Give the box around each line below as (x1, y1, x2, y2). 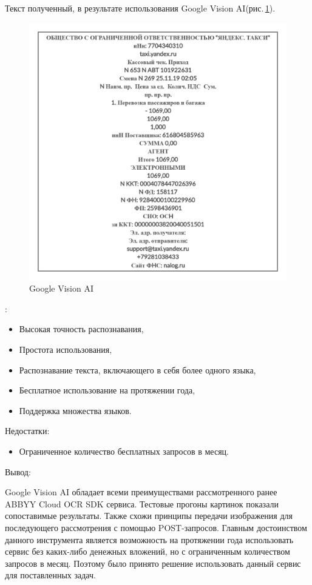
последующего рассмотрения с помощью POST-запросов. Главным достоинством (5, 521, 307, 533)
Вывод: (5, 465, 31, 478)
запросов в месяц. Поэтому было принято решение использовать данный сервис (5, 557, 301, 569)
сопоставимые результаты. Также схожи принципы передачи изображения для (5, 509, 293, 522)
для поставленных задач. (5, 569, 96, 581)
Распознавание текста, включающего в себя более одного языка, (19, 363, 256, 376)
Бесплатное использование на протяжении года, (19, 384, 195, 396)
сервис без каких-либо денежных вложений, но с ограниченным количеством (5, 545, 290, 558)
